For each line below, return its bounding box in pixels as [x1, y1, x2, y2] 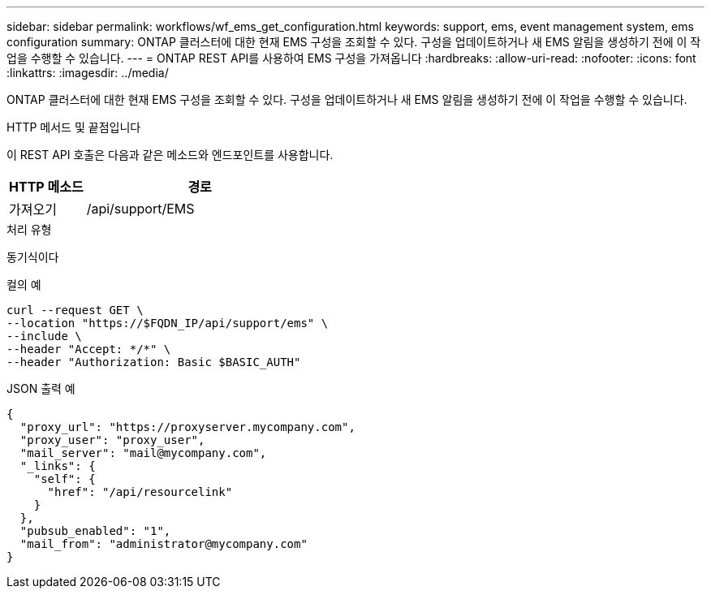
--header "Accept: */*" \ [6, 343, 171, 356]
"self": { [33, 472, 96, 485]
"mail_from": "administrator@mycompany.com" [19, 537, 308, 550]
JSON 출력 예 [6, 382, 75, 395]
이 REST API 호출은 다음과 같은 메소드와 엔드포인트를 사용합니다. [6, 148, 334, 162]
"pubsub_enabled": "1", [19, 524, 171, 537]
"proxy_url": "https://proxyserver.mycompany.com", [19, 420, 355, 433]
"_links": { [19, 459, 96, 472]
